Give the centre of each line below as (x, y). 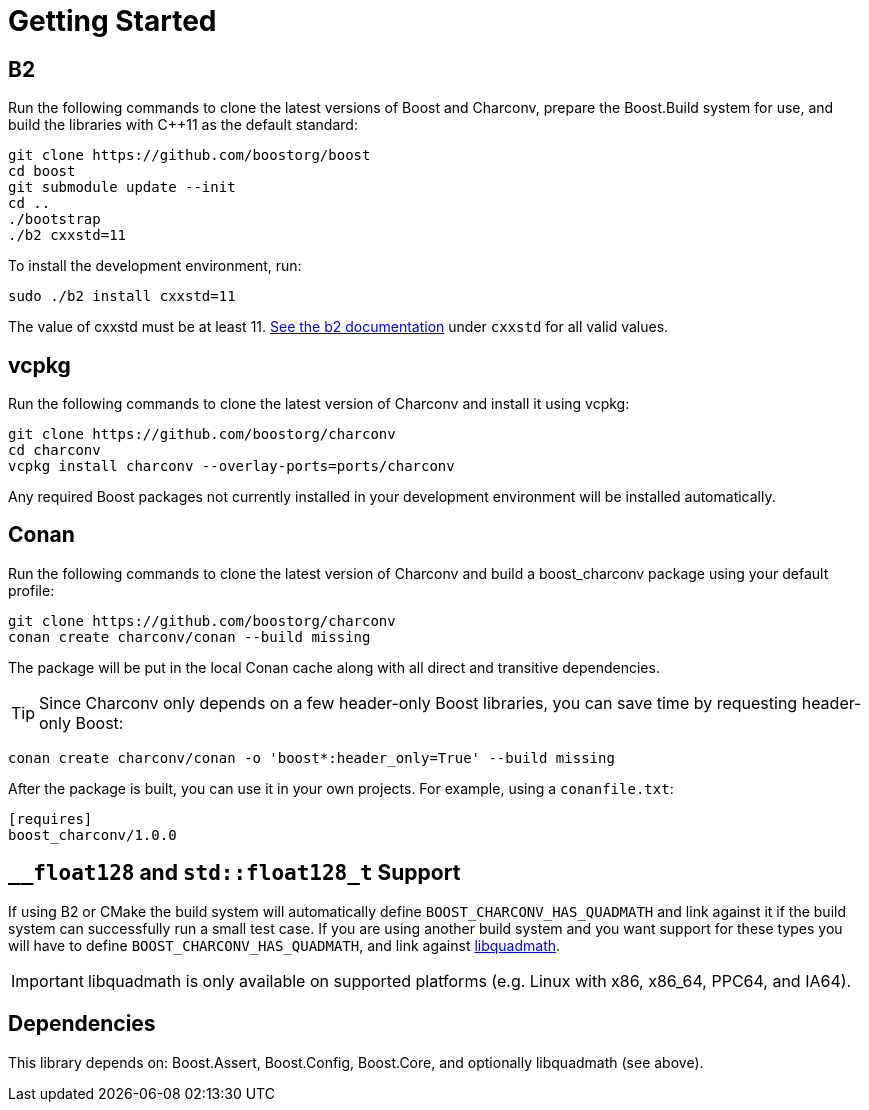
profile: (31, 590)
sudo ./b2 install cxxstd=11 (122, 296)
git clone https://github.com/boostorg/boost (189, 155)
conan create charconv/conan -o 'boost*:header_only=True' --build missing (311, 757)
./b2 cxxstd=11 (67, 235)
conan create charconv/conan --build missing (189, 636)
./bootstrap (54, 219)
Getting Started (112, 21)
